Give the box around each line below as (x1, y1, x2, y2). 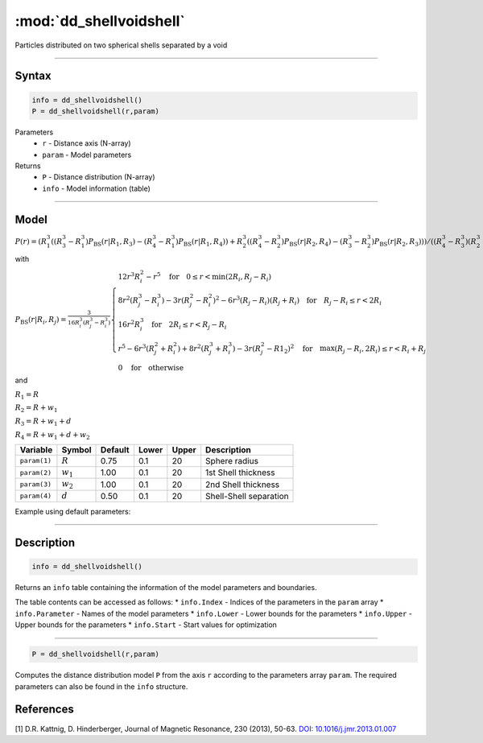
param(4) (19, 492, 52, 501)
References (14, 703, 74, 716)
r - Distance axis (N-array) (42, 138, 132, 148)
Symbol (61, 444, 92, 455)
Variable (19, 444, 53, 455)
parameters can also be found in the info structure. (14, 681, 188, 691)
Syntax (14, 69, 52, 83)
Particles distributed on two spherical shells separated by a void (14, 40, 228, 50)
